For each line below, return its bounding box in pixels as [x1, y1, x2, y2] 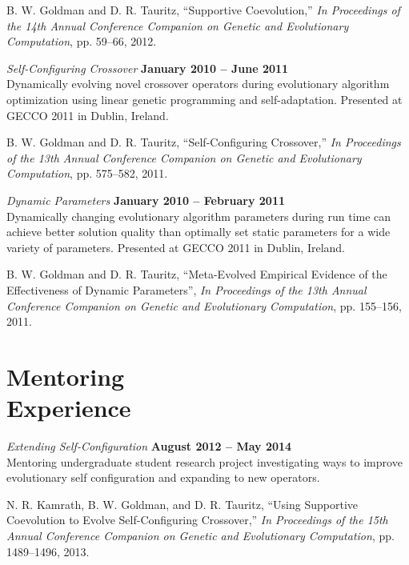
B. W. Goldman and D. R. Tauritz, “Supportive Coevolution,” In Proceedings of [6, 2, 400, 18]
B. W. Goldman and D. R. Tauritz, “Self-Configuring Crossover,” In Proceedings [6, 134, 401, 150]
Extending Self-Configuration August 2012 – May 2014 [6, 438, 292, 454]
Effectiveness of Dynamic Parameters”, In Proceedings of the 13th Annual [6, 281, 367, 298]
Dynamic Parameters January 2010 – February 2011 [6, 191, 285, 208]
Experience [6, 391, 131, 424]
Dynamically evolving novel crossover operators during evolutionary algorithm [6, 75, 390, 92]
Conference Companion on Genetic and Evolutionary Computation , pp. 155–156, [6, 297, 402, 314]
